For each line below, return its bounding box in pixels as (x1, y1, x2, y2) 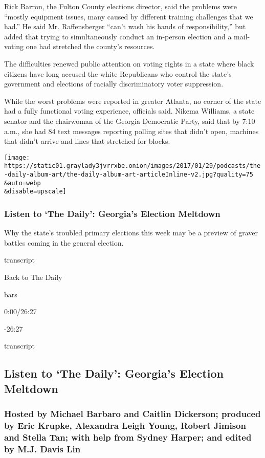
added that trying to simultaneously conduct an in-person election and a (4, 31, 232, 41)
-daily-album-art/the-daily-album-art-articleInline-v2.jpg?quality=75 (4, 171, 253, 179)
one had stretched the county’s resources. (26, 41, 155, 52)
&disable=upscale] (4, 188, 67, 195)
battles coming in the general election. (4, 237, 124, 248)
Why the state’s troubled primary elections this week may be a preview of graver (4, 227, 258, 238)
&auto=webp (4, 179, 41, 187)
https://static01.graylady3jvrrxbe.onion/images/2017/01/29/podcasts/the (4, 162, 261, 170)
